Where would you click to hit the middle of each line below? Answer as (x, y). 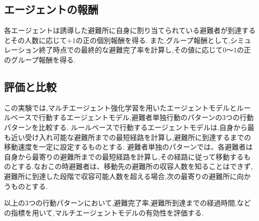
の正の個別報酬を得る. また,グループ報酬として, (153, 40)
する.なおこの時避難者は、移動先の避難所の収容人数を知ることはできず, (135, 166)
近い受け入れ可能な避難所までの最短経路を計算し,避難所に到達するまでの (131, 137)
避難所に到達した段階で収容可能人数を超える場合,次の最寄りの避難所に (120, 176)
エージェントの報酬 (51, 9)
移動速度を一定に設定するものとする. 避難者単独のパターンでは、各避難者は (128, 147)
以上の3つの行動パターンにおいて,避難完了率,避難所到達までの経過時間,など (127, 203)
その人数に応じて (39, 40)
